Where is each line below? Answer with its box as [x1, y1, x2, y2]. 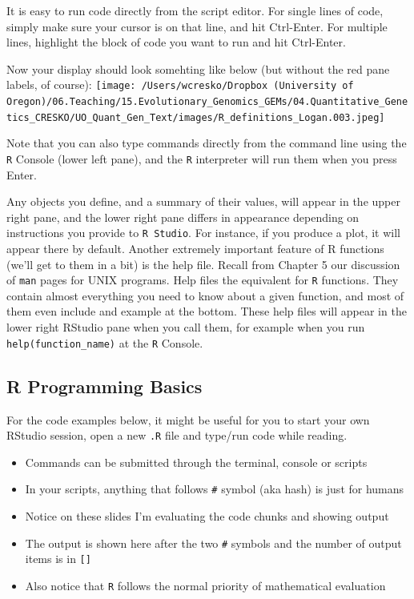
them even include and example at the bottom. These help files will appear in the [6, 303, 407, 320]
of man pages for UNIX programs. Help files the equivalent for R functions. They [6, 271, 399, 288]
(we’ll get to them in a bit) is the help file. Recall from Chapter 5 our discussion [6, 255, 400, 272]
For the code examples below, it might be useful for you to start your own [6, 411, 370, 428]
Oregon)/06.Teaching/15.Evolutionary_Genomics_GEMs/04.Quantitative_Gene [6, 96, 408, 108]
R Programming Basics [6, 373, 203, 398]
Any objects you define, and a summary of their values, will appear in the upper [6, 193, 400, 210]
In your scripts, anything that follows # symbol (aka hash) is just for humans [25, 480, 404, 497]
